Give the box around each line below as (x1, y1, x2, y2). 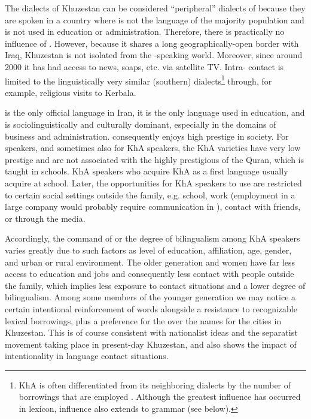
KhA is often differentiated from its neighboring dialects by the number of (19, 378, 291, 391)
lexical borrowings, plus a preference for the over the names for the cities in (5, 314, 282, 327)
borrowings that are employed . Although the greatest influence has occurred (19, 390, 301, 403)
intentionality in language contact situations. (5, 349, 169, 362)
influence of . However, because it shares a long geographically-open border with (5, 37, 299, 49)
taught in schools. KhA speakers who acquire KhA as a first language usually (5, 165, 288, 177)
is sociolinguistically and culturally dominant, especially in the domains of (5, 118, 276, 130)
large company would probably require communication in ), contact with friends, (5, 200, 301, 213)
